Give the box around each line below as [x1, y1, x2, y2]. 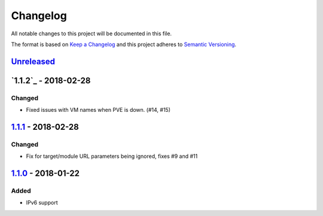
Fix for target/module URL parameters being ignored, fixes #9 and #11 [26, 153, 198, 160]
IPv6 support [26, 199, 58, 206]
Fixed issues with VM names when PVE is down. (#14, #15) [26, 107, 170, 114]
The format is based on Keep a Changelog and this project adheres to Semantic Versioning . [11, 41, 236, 48]
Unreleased [11, 56, 56, 66]
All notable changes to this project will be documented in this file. [11, 30, 172, 37]
